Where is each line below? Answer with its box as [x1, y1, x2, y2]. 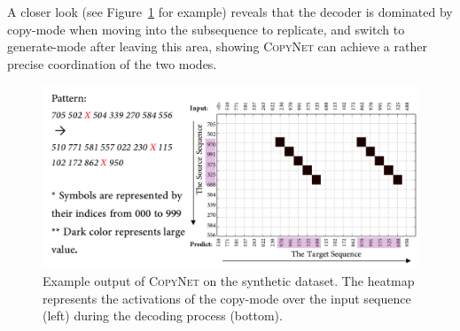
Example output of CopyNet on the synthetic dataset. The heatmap [43, 272, 415, 289]
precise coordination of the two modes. [7, 54, 217, 73]
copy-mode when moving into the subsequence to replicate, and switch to [7, 19, 405, 38]
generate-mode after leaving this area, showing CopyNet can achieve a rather [7, 37, 427, 56]
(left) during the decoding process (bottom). [43, 306, 283, 325]
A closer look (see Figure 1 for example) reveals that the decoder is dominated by [7, 3, 453, 20]
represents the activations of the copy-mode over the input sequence [43, 289, 411, 307]
